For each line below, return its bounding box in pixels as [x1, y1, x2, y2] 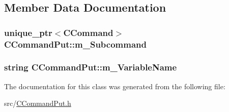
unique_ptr [4, 26, 52, 39]
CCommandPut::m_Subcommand [4, 38, 147, 50]
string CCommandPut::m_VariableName [4, 61, 177, 73]
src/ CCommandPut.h [4, 98, 71, 108]
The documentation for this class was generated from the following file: [4, 81, 225, 91]
